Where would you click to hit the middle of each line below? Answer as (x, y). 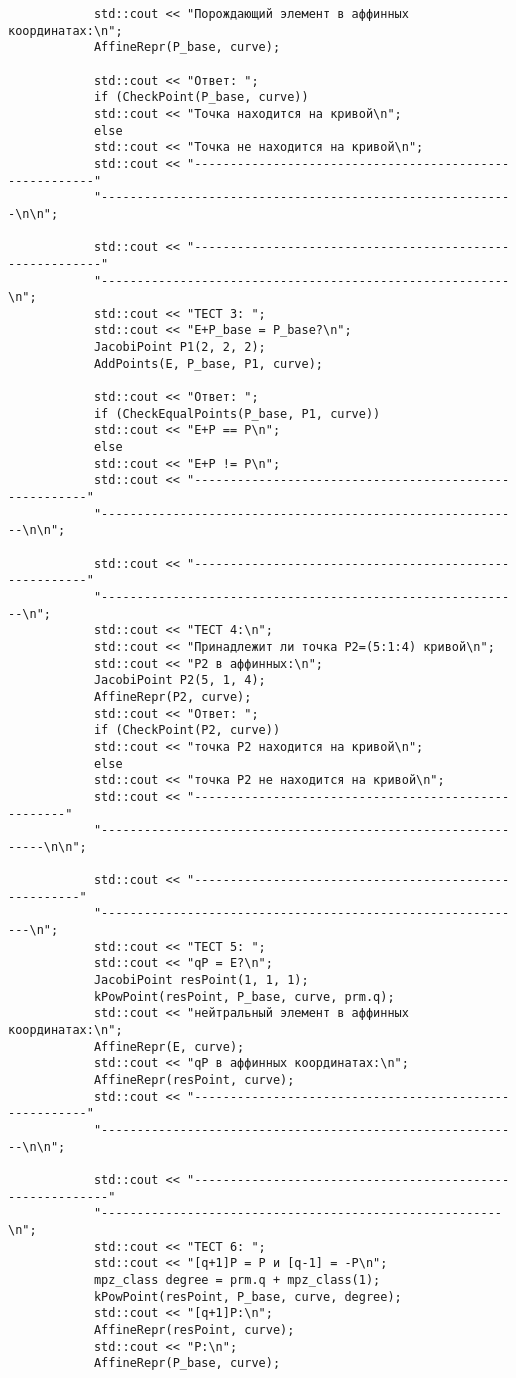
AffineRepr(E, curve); (169, 1046)
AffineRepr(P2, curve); (172, 696)
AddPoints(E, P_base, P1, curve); (208, 363)
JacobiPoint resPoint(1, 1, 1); (201, 980)
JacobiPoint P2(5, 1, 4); (179, 680)
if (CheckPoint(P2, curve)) (187, 730)
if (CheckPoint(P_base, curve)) (201, 97)
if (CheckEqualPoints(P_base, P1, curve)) (237, 413)
